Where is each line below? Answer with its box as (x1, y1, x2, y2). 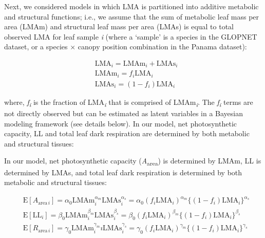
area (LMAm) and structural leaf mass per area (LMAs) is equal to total (4, 21, 234, 32)
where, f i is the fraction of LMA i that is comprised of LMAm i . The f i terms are (4, 96, 253, 108)
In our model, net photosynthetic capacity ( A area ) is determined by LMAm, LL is (4, 155, 261, 168)
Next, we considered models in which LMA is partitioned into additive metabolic (4, 1, 259, 11)
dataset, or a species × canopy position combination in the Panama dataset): (4, 41, 247, 52)
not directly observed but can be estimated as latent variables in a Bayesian (4, 108, 243, 119)
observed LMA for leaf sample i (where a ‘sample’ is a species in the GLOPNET (4, 31, 257, 42)
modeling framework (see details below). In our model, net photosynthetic (4, 118, 237, 129)
